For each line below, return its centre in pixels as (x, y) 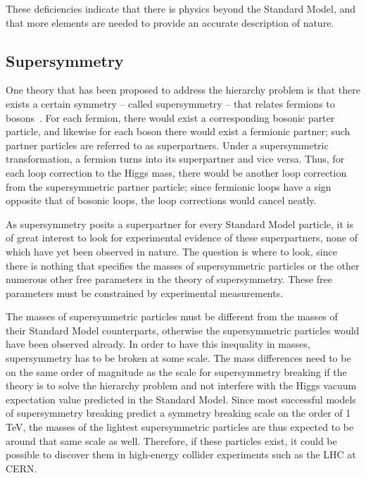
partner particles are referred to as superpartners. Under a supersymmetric (167, 145)
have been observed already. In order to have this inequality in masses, (158, 344)
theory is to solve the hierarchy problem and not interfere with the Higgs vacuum (181, 385)
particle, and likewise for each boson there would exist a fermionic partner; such (178, 131)
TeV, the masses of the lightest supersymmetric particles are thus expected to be (180, 427)
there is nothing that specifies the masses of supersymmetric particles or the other (183, 265)
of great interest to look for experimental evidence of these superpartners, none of (182, 238)
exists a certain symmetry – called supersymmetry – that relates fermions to (170, 103)
